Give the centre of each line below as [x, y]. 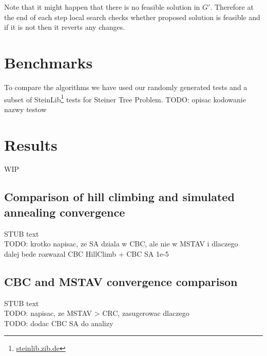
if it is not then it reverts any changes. [65, 27]
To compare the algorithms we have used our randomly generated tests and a [126, 87]
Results [31, 144]
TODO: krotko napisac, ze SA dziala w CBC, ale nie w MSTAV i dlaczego [121, 244]
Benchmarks [49, 62]
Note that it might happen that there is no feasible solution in [102, 7]
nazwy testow [25, 109]
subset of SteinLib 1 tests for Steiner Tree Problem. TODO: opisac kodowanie [125, 98]
